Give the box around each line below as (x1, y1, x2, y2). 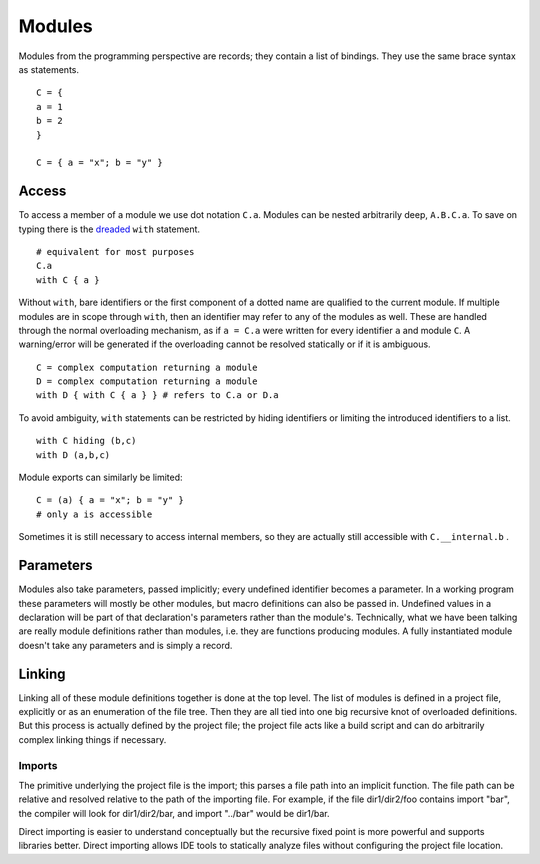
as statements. (18, 63, 80, 75)
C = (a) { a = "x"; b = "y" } (36, 495, 185, 506)
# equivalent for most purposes (36, 246, 195, 257)
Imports (18, 758, 58, 772)
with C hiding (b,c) (36, 435, 137, 447)
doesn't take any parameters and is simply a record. (18, 639, 233, 651)
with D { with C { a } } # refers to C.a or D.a (36, 390, 279, 401)
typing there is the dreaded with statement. (18, 223, 200, 235)
